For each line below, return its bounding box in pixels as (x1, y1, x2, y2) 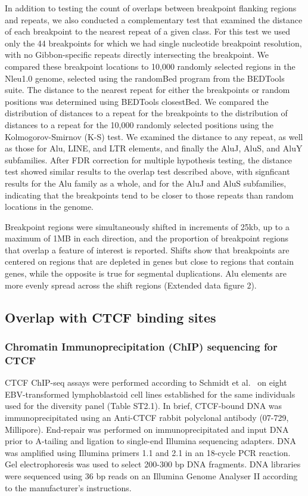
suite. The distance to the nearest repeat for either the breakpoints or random (5, 83, 290, 96)
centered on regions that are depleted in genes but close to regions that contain (5, 255, 294, 268)
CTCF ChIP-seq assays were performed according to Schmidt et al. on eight (5, 376, 287, 389)
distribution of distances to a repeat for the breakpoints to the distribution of (5, 107, 288, 119)
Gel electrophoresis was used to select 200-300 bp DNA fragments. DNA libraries (5, 458, 301, 470)
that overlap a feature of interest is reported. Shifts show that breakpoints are (5, 243, 290, 256)
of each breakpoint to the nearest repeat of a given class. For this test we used (5, 25, 291, 38)
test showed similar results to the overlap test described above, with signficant (5, 165, 290, 178)
